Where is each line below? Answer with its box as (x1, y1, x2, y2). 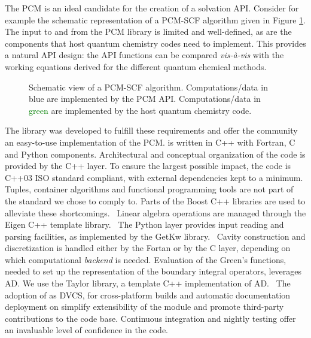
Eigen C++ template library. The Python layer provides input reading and (5, 218, 284, 231)
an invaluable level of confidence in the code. (5, 324, 168, 336)
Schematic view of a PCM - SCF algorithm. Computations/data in (29, 80, 268, 93)
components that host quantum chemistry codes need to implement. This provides (5, 37, 306, 49)
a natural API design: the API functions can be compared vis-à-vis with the (5, 49, 284, 61)
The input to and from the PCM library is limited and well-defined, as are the (5, 25, 292, 38)
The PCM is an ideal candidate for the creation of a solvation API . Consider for (5, 2, 299, 14)
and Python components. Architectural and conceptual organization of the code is (5, 147, 306, 160)
